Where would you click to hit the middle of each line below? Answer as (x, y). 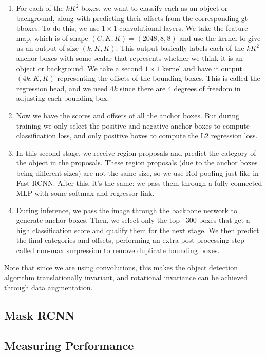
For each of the (40, 8)
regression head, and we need (62, 88)
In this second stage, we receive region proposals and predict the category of (136, 152)
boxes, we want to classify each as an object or (155, 8)
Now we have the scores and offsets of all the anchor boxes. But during (128, 115)
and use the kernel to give (220, 38)
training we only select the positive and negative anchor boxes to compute (133, 125)
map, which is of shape (52, 38)
